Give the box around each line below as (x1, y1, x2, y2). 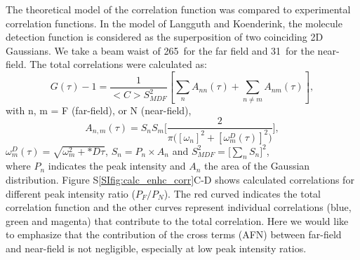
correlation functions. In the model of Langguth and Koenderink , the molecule (6, 15, 342, 30)
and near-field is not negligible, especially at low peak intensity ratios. (6, 240, 307, 255)
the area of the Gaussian (204, 158, 310, 173)
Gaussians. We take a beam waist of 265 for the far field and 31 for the (6, 43, 314, 57)
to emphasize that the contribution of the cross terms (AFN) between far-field (6, 227, 342, 242)
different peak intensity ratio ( (6, 186, 135, 200)
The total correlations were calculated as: (29, 57, 207, 71)
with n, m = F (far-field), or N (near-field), (6, 102, 192, 117)
